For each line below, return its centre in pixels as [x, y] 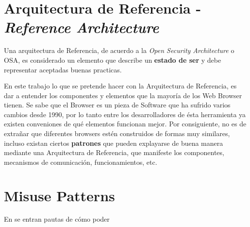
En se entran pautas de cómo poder [57, 218]
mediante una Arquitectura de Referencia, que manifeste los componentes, [114, 152]
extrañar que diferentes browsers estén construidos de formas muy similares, [117, 133]
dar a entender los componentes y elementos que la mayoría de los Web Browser [123, 95]
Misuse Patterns [59, 195]
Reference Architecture [82, 27]
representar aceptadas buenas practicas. [63, 69]
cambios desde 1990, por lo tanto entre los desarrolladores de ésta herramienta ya [125, 114]
